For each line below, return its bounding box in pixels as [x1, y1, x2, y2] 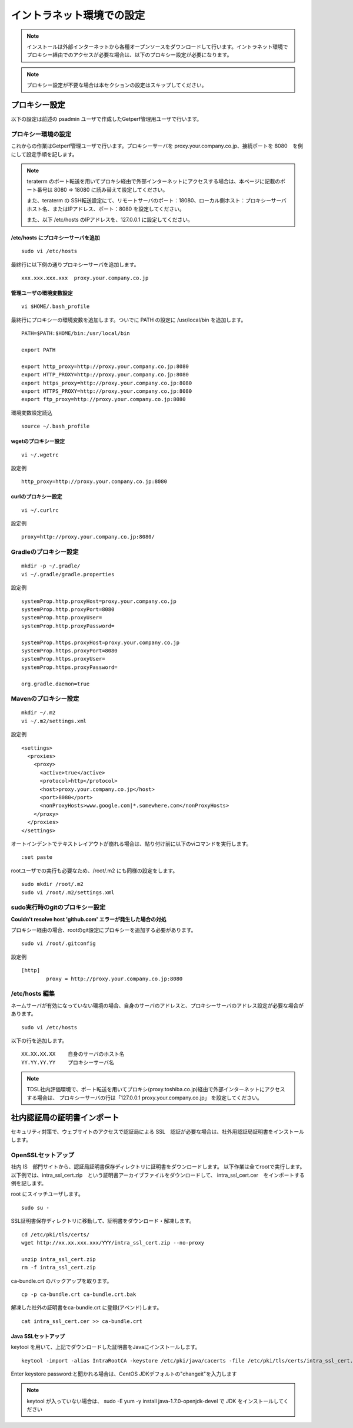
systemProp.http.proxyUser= [21, 614, 102, 621]
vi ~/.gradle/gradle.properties [21, 571, 115, 577]
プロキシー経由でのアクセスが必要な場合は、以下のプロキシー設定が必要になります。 [26, 51, 232, 58]
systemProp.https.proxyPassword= [21, 664, 118, 671]
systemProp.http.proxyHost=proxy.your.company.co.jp [21, 598, 176, 605]
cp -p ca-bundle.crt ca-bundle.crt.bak [21, 1291, 136, 1298]
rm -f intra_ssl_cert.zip [21, 1264, 96, 1271]
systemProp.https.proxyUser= [21, 655, 105, 662]
